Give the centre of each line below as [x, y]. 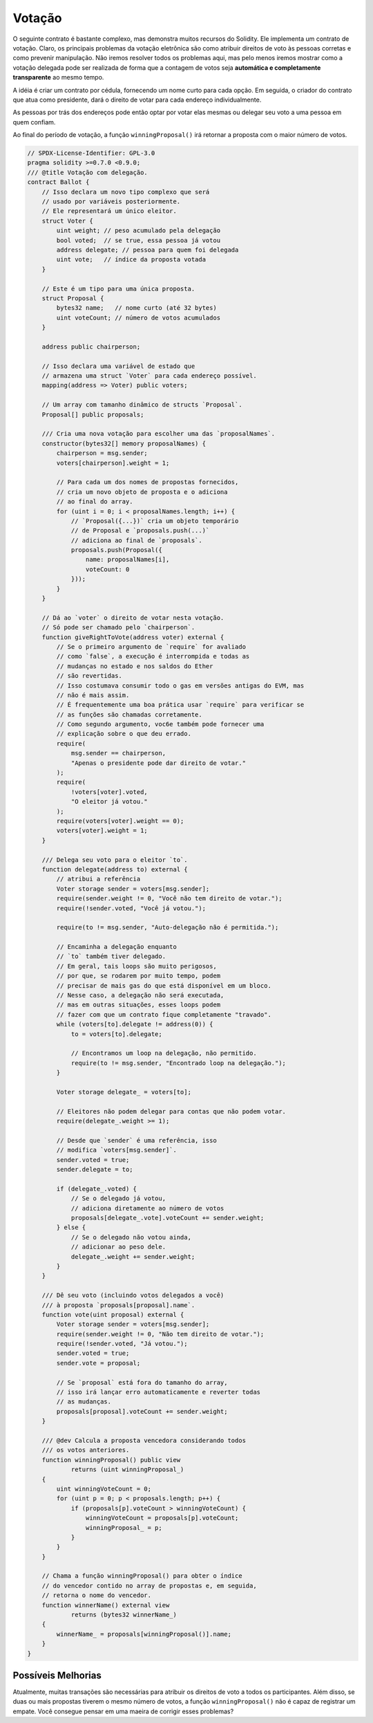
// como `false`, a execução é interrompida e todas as [153, 656]
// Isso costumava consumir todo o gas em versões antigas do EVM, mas [180, 685]
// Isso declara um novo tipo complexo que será [126, 192]
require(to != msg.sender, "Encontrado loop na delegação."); [179, 1063]
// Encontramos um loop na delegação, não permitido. [164, 1053]
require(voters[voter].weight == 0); [120, 821]
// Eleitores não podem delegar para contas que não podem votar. [171, 1111]
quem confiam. [34, 122]
